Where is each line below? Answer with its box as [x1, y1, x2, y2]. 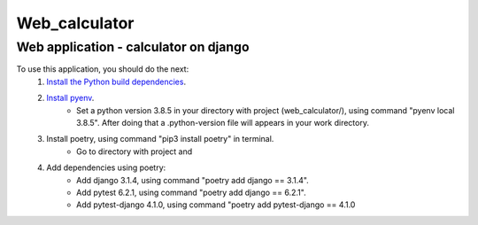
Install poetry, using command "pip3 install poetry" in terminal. [46, 134, 274, 144]
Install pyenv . [46, 93, 95, 104]
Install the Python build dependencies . [46, 76, 186, 87]
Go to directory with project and [76, 146, 193, 157]
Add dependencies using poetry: [46, 162, 166, 173]
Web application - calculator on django [16, 39, 250, 55]
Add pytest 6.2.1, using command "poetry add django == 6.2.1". [76, 187, 306, 198]
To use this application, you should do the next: [16, 64, 189, 74]
